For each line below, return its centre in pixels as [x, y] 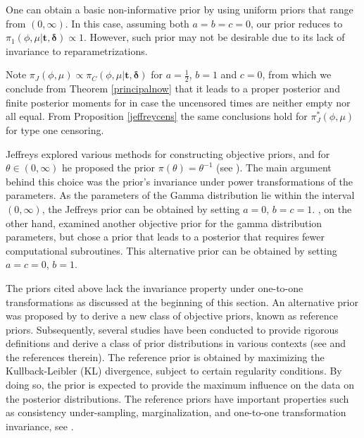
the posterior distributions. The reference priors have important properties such [177, 398]
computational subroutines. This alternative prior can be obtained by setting [171, 250]
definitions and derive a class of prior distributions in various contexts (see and [176, 343]
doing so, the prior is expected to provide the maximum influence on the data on [180, 385]
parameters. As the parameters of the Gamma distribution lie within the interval [180, 195]
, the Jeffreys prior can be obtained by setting [141, 208]
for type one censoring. [55, 129]
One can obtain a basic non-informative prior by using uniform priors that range [180, 9]
